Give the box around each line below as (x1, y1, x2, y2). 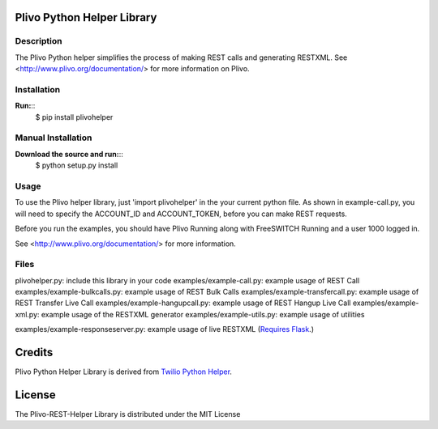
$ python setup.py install (35, 160, 118, 170)
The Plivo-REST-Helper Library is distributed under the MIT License (15, 410, 241, 419)
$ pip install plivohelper (35, 112, 114, 121)
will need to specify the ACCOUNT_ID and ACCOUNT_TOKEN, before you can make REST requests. (15, 209, 348, 219)
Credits (15, 346, 54, 359)
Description (15, 36, 62, 47)
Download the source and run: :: (15, 149, 123, 159)
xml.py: (15, 309, 40, 319)
